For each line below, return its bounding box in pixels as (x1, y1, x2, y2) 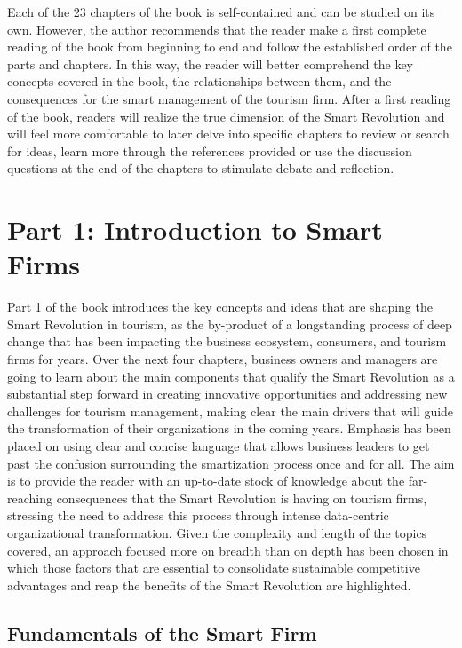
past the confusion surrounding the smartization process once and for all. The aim (7, 454, 455, 472)
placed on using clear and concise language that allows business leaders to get (7, 437, 430, 454)
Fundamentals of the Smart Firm (7, 619, 317, 646)
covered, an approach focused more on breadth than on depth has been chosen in (7, 541, 449, 559)
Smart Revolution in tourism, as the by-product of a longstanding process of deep (7, 314, 452, 333)
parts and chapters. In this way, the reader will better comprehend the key (7, 54, 414, 73)
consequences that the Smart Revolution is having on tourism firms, (56, 488, 427, 507)
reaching (7, 488, 52, 507)
